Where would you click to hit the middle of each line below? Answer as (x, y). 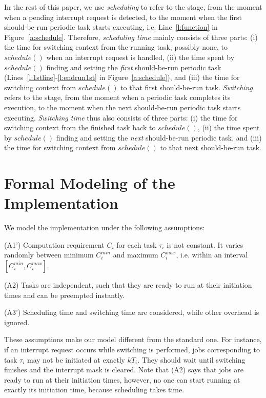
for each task (137, 244)
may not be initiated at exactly (76, 359)
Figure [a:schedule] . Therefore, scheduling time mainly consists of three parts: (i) (131, 37)
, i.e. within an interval (212, 255)
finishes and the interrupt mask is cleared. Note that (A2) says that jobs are (124, 370)
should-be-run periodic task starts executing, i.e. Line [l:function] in (111, 27)
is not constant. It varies (205, 244)
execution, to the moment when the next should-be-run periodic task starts (122, 107)
